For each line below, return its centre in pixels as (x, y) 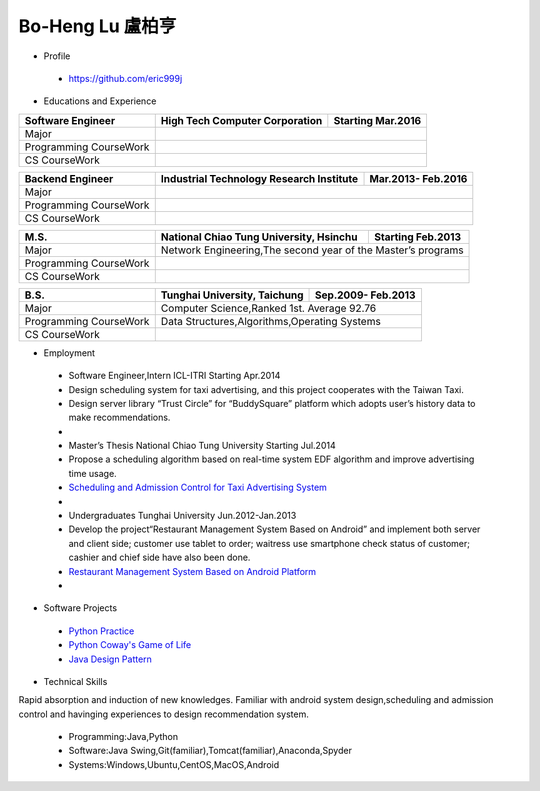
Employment (69, 352)
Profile (57, 56)
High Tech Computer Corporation (241, 120)
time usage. (92, 473)
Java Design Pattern (110, 659)
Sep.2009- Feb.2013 (365, 295)
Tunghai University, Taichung (232, 295)
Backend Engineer (69, 178)
